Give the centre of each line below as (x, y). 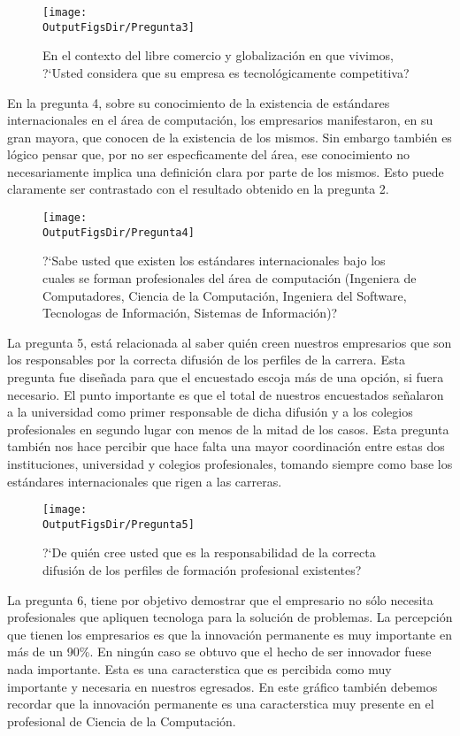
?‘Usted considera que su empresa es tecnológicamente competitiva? (226, 72)
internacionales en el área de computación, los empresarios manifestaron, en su (220, 120)
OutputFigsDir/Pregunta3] (119, 27)
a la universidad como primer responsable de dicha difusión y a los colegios (210, 412)
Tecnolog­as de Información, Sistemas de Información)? (190, 313)
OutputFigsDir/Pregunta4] (119, 232)
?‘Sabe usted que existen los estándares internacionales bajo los (214, 261)
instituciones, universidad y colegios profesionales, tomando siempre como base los (230, 463)
